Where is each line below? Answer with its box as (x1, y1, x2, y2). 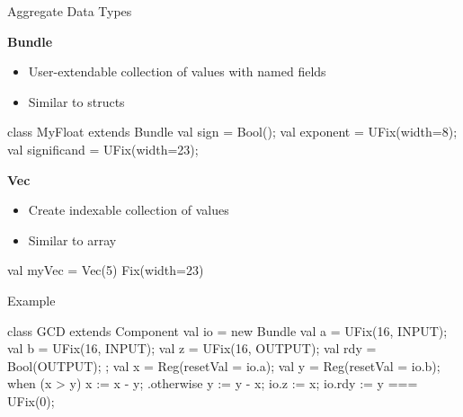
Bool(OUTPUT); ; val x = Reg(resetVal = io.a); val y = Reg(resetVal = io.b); (7, 356, 441, 375)
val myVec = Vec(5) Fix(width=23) (7, 261, 204, 279)
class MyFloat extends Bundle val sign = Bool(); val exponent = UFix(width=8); (7, 122, 458, 141)
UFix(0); (7, 391, 55, 410)
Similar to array (28, 230, 117, 249)
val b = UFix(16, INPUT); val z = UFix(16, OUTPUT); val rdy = (7, 339, 377, 358)
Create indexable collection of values (28, 200, 229, 219)
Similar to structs (28, 92, 125, 111)
